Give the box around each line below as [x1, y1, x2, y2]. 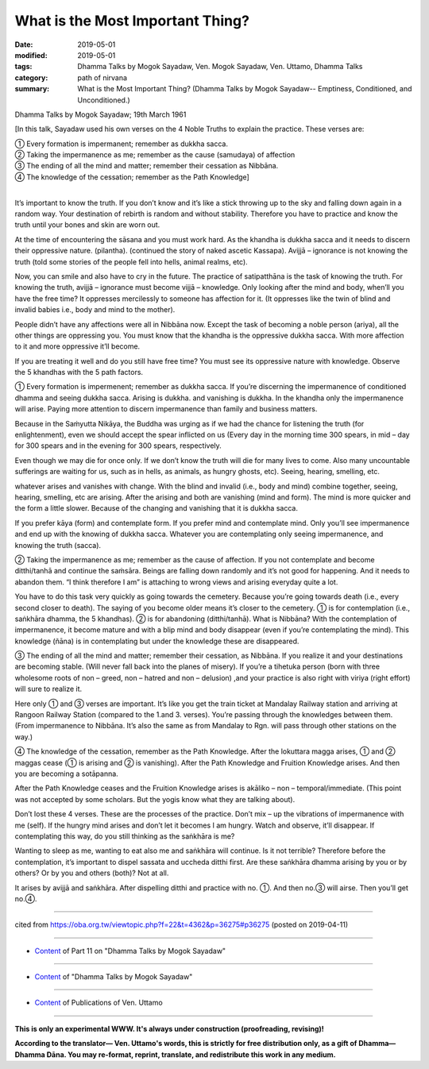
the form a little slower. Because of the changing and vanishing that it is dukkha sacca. [14, 504, 298, 513]
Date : [14, 40, 33, 49]
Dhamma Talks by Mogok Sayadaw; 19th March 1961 [14, 110, 187, 119]
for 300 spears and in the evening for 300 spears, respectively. [14, 441, 222, 450]
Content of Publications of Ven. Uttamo [34, 998, 163, 1008]
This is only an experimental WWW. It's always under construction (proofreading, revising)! [14, 1024, 325, 1033]
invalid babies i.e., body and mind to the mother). [14, 305, 176, 315]
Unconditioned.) [77, 95, 130, 105]
